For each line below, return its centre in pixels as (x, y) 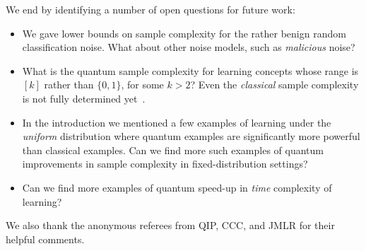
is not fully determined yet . (84, 98)
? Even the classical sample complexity (274, 84)
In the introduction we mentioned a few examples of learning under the (177, 122)
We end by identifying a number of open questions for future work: (150, 9)
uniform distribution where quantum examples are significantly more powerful (191, 136)
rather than (69, 84)
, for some (142, 84)
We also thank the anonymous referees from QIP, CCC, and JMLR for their (170, 225)
